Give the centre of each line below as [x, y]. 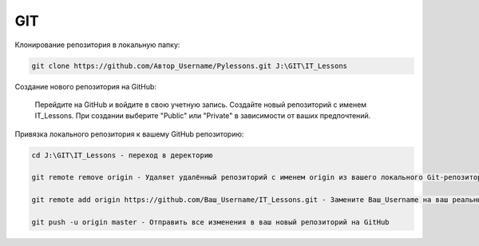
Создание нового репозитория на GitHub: [86, 86]
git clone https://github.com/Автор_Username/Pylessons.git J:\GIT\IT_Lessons [189, 65]
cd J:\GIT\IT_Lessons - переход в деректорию [122, 155]
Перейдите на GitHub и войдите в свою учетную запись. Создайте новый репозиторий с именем [201, 105]
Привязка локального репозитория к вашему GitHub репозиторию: [129, 134]
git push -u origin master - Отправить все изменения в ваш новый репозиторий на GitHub [211, 222]
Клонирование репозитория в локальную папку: [97, 45]
